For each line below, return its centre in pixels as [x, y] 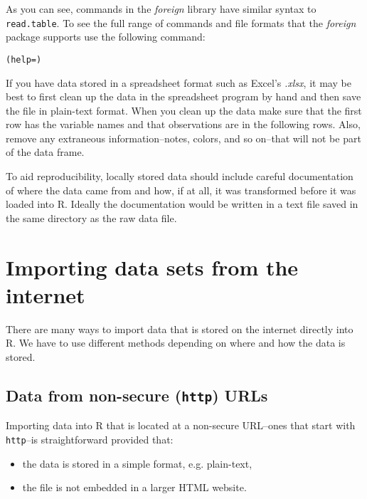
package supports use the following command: [106, 37]
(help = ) [24, 59]
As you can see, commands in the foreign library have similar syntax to [161, 9]
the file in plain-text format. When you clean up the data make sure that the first [184, 110]
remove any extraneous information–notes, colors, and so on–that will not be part [183, 138]
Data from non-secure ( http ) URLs [137, 395]
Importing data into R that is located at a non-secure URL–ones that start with [181, 425]
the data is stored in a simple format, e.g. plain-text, [137, 463]
